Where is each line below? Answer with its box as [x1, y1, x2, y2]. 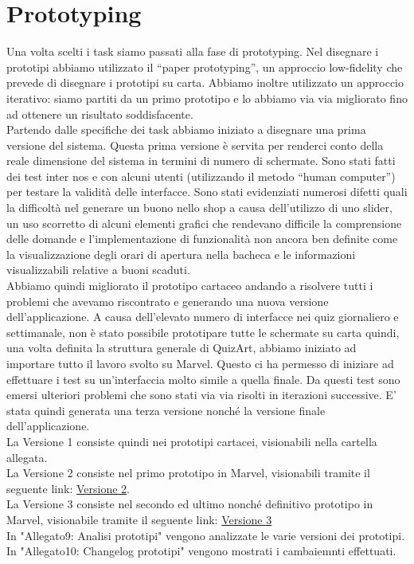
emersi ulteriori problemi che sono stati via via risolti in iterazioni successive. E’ [6, 386, 396, 403]
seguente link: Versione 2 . [6, 480, 130, 496]
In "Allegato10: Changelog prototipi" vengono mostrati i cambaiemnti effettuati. [6, 542, 396, 559]
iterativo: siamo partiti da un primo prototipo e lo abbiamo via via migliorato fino [6, 89, 408, 106]
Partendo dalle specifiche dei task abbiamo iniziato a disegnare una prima [6, 121, 366, 138]
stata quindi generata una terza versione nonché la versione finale [6, 401, 326, 418]
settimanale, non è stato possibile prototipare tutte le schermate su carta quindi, [6, 323, 400, 340]
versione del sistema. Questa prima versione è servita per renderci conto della [6, 136, 384, 153]
